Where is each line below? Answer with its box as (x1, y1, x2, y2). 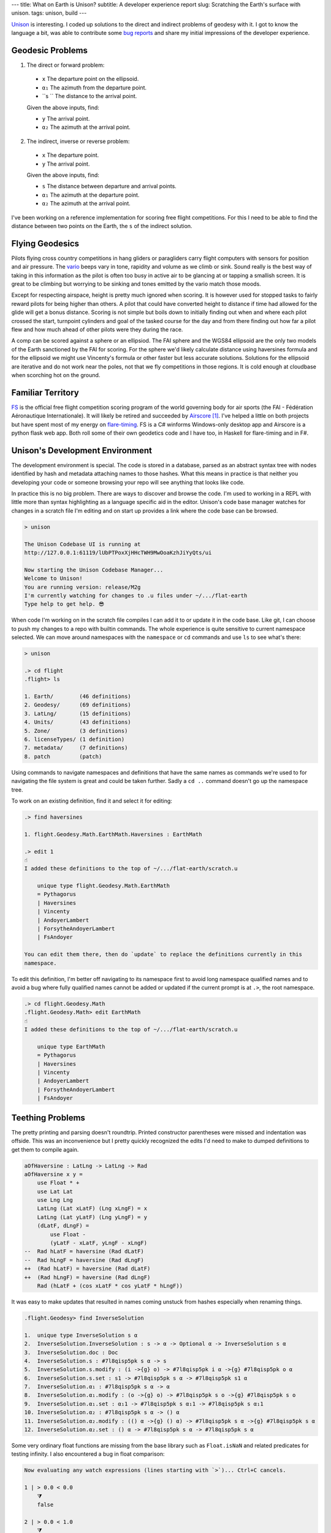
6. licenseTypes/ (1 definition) (24, 736, 125, 743)
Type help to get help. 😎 (24, 601, 105, 608)
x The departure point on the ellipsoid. (42, 75, 139, 83)
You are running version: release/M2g (24, 583, 141, 591)
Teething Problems (11, 1112, 86, 1123)
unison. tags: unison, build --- (11, 9, 87, 17)
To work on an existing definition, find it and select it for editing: (11, 797, 173, 805)
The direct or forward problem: (26, 61, 105, 69)
